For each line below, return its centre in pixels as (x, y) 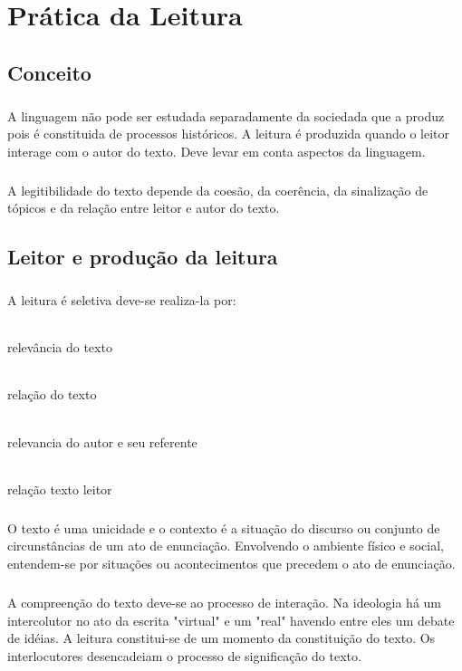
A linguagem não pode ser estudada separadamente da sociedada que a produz (226, 115)
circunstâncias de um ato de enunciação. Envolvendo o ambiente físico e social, (226, 546)
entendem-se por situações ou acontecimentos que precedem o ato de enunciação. (231, 563)
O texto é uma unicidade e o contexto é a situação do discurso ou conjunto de (224, 527)
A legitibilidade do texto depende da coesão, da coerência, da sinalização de (218, 190)
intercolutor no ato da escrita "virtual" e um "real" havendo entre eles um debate (231, 620)
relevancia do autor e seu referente (102, 441)
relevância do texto (60, 347)
